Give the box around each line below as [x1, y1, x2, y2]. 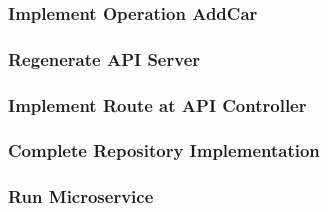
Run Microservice [8, 184, 154, 209]
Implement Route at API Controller [8, 92, 307, 117]
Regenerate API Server [8, 46, 201, 71]
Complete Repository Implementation [8, 138, 320, 163]
